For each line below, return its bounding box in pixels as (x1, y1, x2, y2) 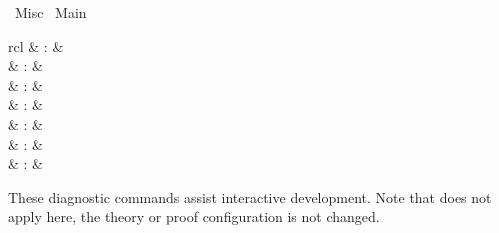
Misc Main (14, 2, 87, 22)
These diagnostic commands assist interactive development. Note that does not (8, 186, 492, 207)
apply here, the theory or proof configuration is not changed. (8, 206, 380, 227)
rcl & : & (8, 35, 64, 56)
